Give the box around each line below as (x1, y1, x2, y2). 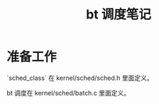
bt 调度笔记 (85, 6, 152, 23)
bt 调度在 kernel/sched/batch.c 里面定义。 (6, 88, 131, 97)
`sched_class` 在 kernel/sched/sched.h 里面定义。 (6, 74, 153, 82)
